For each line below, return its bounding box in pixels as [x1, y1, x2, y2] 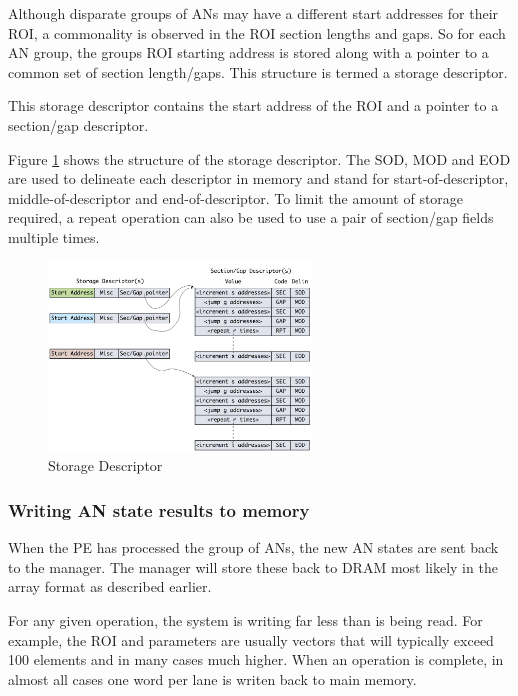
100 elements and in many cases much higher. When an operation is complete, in [8, 649, 504, 670]
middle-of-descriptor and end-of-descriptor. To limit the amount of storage [8, 187, 464, 208]
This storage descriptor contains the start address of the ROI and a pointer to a [8, 95, 499, 116]
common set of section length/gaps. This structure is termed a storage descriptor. [8, 61, 508, 82]
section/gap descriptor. [8, 114, 149, 135]
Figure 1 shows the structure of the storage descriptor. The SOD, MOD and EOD [8, 148, 511, 169]
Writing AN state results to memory [8, 497, 310, 522]
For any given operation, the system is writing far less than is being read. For [8, 609, 483, 630]
